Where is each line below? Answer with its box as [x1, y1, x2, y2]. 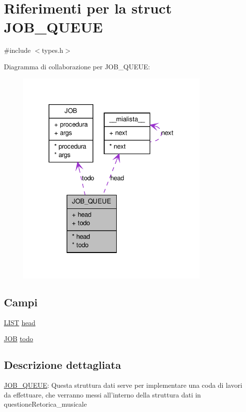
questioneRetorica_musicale [4, 399, 87, 409]
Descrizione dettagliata [4, 357, 121, 372]
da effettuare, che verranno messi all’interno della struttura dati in [4, 389, 201, 399]
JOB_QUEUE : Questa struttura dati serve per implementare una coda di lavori [4, 380, 243, 390]
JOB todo [4, 333, 33, 344]
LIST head [4, 317, 36, 327]
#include [4, 45, 31, 55]
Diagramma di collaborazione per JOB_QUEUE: [4, 61, 150, 71]
